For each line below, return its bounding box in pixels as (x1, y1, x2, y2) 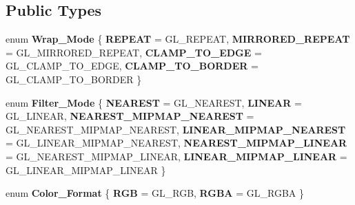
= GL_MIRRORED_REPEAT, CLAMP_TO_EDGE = (6, 45, 262, 59)
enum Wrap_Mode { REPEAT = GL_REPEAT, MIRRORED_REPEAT (6, 32, 350, 46)
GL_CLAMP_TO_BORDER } (6, 72, 142, 86)
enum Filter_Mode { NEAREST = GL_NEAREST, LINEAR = (6, 95, 302, 109)
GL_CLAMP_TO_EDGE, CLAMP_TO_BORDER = (6, 58, 258, 73)
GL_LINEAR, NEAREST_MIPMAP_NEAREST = (6, 109, 254, 123)
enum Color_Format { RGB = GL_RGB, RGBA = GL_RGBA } (6, 186, 304, 200)
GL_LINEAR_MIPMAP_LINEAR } (6, 162, 166, 177)
